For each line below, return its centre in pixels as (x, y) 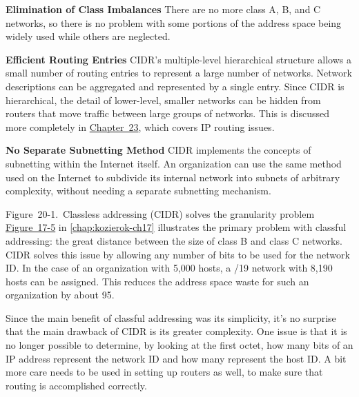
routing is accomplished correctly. (76, 385)
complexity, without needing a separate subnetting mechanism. (138, 191)
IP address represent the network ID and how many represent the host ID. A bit (176, 358)
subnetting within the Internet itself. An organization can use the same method (174, 163)
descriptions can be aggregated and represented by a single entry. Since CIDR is (175, 86)
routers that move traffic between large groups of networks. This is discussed (168, 113)
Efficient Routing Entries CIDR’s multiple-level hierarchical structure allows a (178, 59)
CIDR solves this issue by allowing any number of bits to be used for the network (178, 254)
